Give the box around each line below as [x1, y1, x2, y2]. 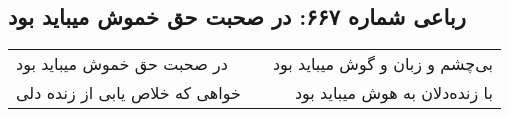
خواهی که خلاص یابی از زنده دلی [16, 81, 241, 105]
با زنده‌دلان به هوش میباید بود [294, 81, 493, 105]
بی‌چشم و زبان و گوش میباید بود [272, 52, 493, 76]
